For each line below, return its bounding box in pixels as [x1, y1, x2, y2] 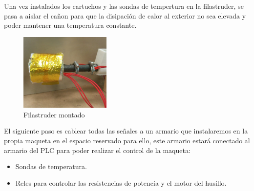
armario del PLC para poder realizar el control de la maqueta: [4, 145, 190, 155]
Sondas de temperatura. [15, 161, 87, 172]
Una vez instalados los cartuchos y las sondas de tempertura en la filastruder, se [4, 1, 244, 11]
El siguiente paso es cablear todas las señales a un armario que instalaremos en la [4, 126, 248, 136]
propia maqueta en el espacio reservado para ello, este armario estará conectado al [4, 135, 250, 145]
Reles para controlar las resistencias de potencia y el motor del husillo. [15, 177, 227, 188]
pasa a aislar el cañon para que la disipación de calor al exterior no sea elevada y [4, 10, 246, 20]
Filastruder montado [23, 109, 85, 119]
